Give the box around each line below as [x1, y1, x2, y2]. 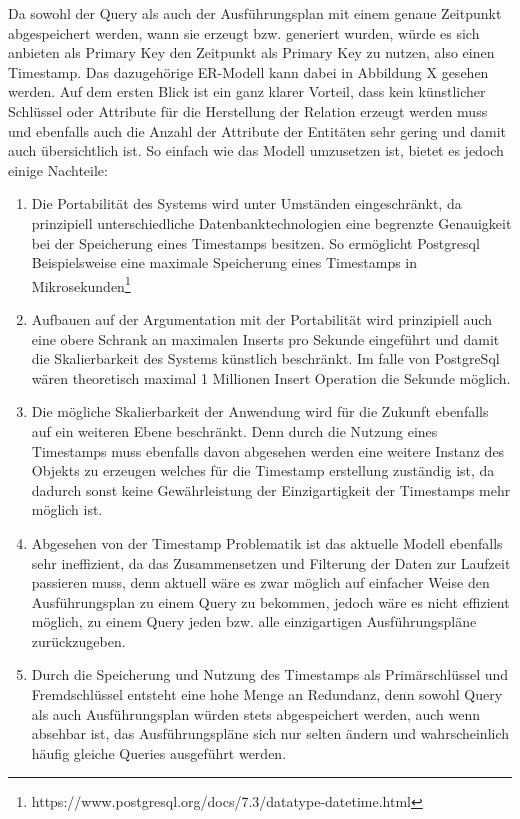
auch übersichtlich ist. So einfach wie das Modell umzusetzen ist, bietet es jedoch [8, 140, 504, 161]
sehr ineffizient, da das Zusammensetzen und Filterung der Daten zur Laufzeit [31, 552, 511, 573]
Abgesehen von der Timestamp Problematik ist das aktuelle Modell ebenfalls [31, 532, 503, 553]
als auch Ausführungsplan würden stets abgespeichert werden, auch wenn [31, 703, 481, 724]
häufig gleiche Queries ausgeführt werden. [31, 742, 287, 763]
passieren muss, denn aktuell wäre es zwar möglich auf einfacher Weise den [31, 572, 490, 593]
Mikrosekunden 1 [31, 272, 131, 296]
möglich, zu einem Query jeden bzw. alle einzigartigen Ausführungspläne [31, 611, 477, 632]
